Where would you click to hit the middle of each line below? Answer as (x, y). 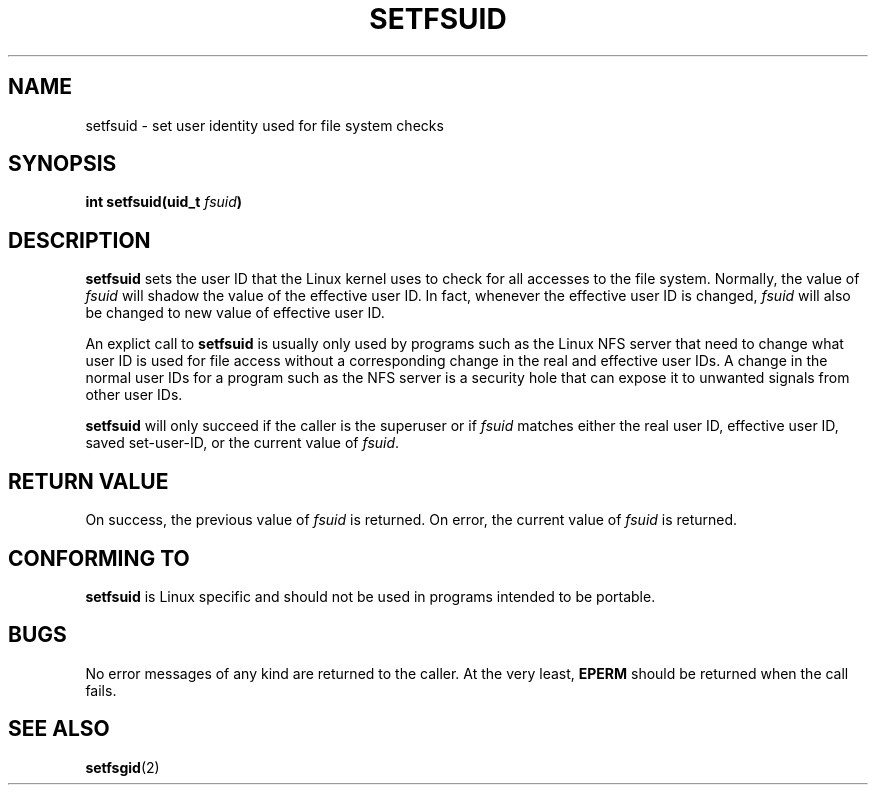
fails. (101, 690)
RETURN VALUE (88, 481)
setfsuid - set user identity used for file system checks (264, 125)
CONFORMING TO (99, 558)
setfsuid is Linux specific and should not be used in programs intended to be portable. (370, 596)
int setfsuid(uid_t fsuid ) (164, 202)
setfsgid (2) (122, 767)
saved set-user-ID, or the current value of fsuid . (242, 443)
